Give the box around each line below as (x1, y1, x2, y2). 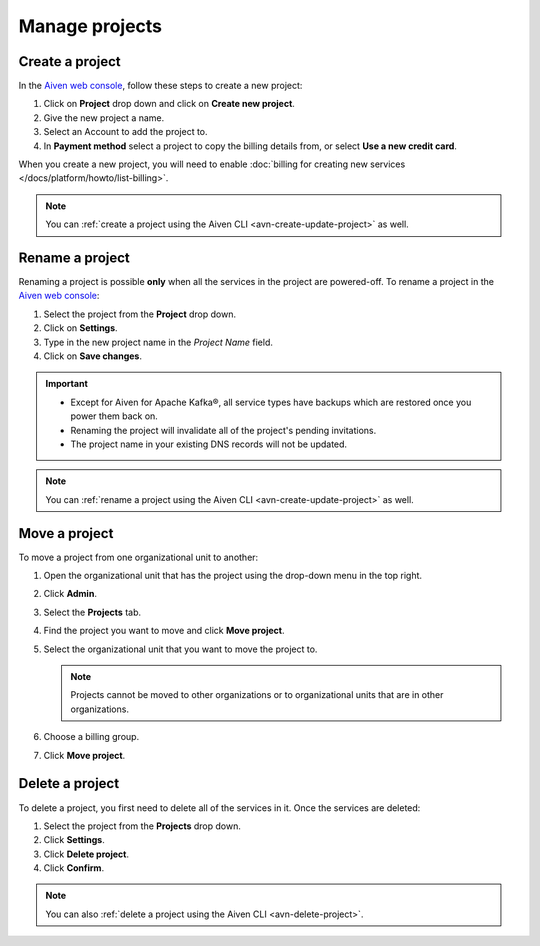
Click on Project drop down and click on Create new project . (43, 98, 295, 110)
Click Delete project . (43, 848, 130, 860)
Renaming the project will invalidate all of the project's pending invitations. (70, 424, 377, 436)
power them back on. (70, 410, 159, 422)
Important (45, 378, 89, 390)
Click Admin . (43, 588, 97, 600)
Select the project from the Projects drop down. (43, 820, 242, 832)
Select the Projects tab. (43, 606, 142, 618)
